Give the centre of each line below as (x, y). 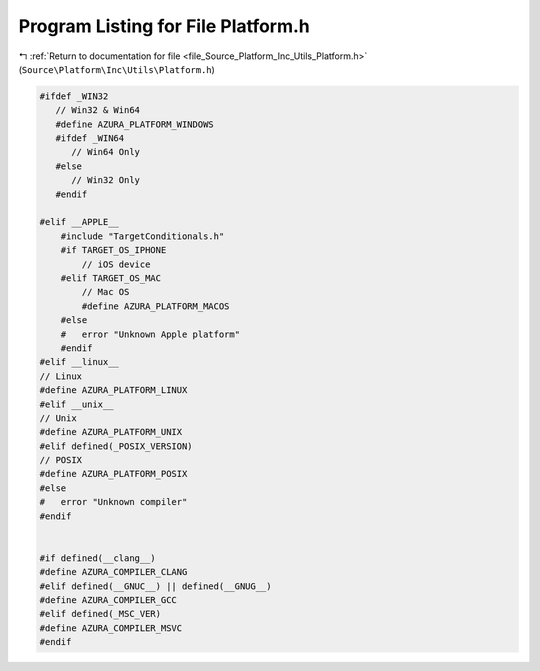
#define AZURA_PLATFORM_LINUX (113, 390)
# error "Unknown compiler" (113, 502)
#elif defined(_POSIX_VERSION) (116, 446)
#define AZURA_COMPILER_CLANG (113, 572)
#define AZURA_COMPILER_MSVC (111, 628)
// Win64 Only (105, 152)
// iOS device (116, 264)
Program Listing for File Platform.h (164, 26)
